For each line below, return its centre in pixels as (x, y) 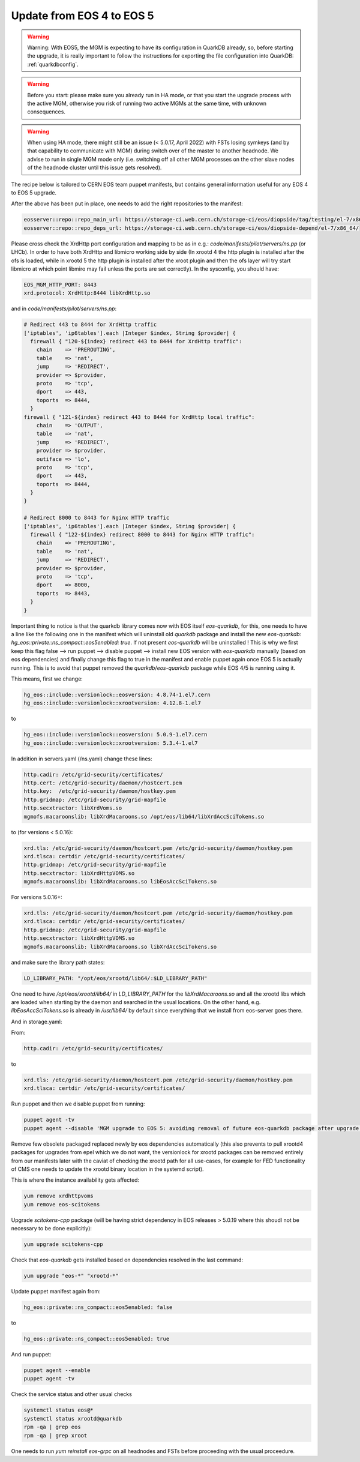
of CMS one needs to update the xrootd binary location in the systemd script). (107, 1169)
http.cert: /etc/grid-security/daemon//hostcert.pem (103, 783)
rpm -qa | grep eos (52, 1427)
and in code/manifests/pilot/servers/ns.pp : (64, 308)
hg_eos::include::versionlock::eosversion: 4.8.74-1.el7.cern (117, 694)
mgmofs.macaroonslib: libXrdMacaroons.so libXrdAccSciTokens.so (120, 946)
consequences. (46, 112)
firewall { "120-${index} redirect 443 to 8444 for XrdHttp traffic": (136, 341)
